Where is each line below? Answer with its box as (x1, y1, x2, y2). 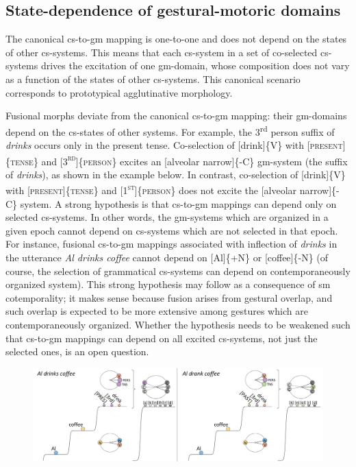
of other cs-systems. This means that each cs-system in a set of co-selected (5, 45, 318, 59)
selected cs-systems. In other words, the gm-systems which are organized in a (5, 210, 329, 224)
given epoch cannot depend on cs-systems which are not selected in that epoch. (5, 223, 338, 237)
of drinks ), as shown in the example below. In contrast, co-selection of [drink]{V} (5, 167, 346, 181)
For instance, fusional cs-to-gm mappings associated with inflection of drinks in (5, 237, 338, 251)
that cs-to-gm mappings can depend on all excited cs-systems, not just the (5, 331, 318, 345)
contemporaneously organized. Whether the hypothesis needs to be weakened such (5, 318, 351, 332)
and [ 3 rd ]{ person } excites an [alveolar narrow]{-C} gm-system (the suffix (41, 152, 348, 168)
